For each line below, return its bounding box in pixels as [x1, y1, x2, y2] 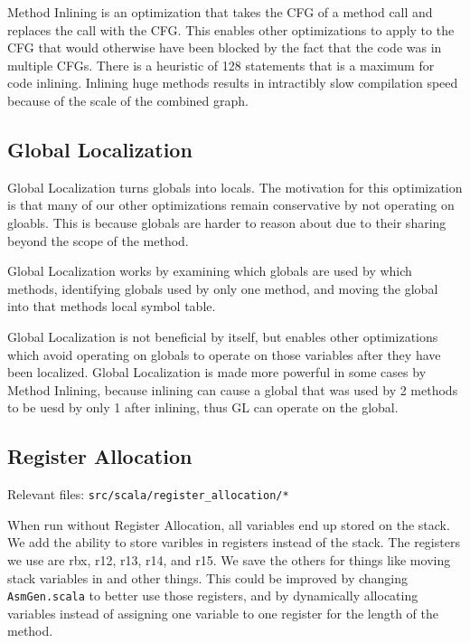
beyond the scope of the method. [7, 231, 189, 250]
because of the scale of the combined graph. [7, 90, 249, 109]
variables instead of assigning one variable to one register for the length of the [7, 603, 438, 622]
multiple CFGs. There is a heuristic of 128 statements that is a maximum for [7, 55, 435, 74]
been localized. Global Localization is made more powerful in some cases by [7, 363, 427, 382]
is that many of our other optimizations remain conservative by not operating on [7, 195, 455, 214]
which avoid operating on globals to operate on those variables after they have [7, 345, 441, 364]
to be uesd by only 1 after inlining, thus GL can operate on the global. [7, 398, 399, 417]
